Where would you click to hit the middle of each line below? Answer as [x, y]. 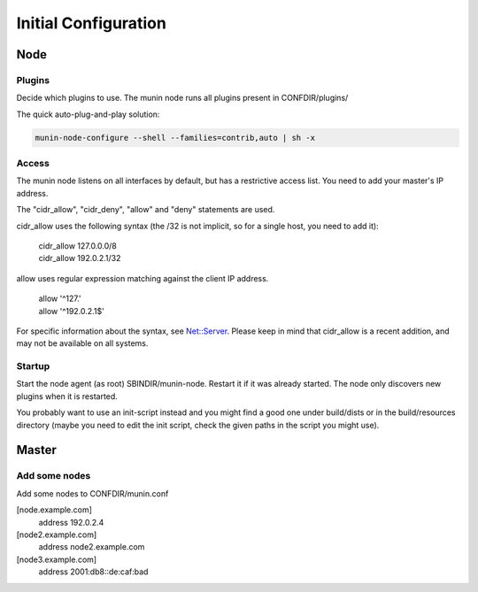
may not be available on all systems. [82, 343]
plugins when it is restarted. [67, 396]
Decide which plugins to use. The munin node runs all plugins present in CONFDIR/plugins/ [182, 98]
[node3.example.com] [57, 559]
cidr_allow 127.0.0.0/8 [77, 246]
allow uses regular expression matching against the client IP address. [143, 278]
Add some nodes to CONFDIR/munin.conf [93, 493]
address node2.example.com [92, 547]
